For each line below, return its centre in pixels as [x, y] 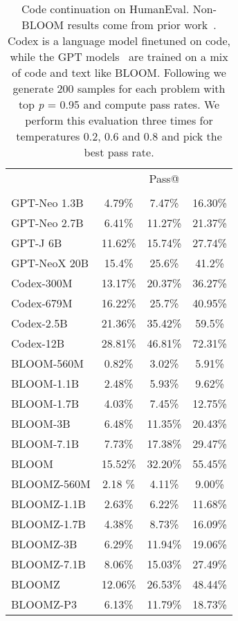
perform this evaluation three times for [119, 120]
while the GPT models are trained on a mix [119, 56]
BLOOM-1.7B [45, 403]
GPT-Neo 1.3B [47, 202]
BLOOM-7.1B [45, 443]
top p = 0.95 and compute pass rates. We [119, 104]
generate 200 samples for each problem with [119, 88]
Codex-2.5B [39, 323]
